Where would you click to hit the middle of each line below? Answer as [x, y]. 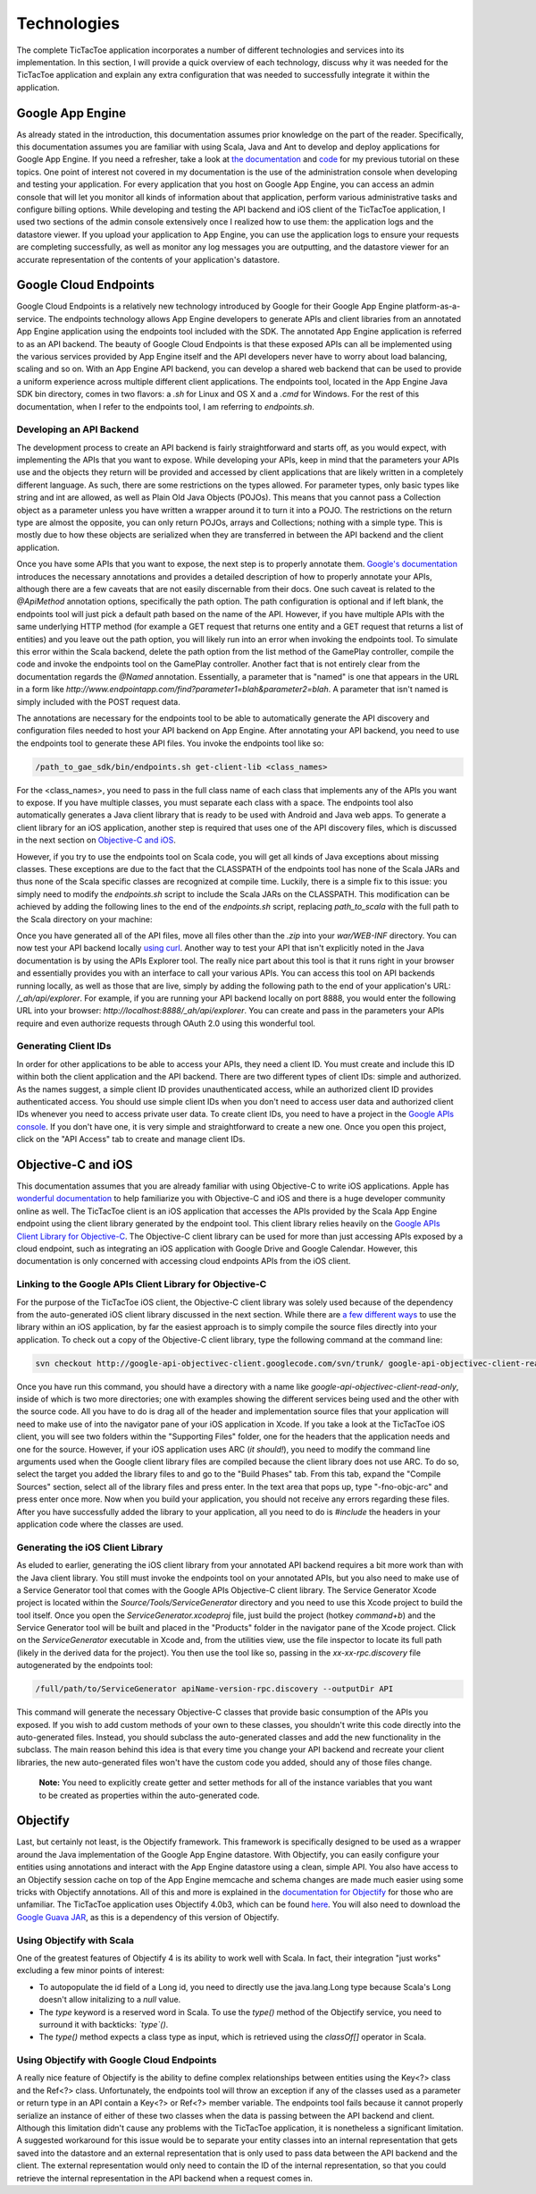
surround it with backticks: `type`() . [104, 2024]
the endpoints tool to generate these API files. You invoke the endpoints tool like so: [170, 743]
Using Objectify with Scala [75, 1940]
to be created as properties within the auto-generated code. [149, 1795]
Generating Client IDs [64, 1046]
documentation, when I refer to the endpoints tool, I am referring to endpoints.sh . [165, 406]
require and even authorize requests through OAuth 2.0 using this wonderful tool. [166, 1023]
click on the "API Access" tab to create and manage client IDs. [131, 1139]
